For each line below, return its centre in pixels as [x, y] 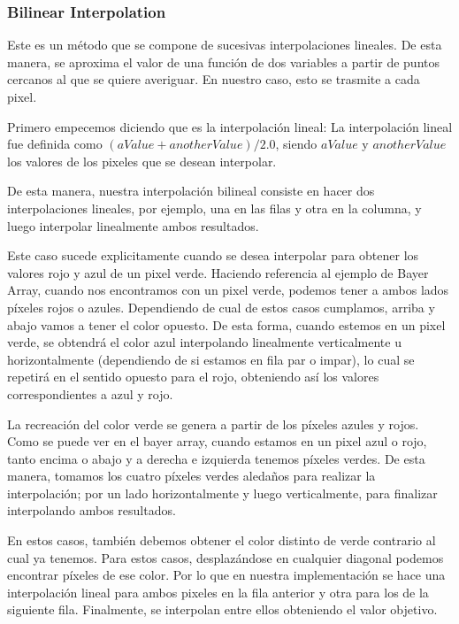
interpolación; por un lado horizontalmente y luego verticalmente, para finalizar [222, 493]
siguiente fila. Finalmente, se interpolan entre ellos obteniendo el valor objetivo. [222, 609]
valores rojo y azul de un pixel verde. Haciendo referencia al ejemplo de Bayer [218, 272]
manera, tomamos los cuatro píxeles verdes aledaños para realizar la [191, 476]
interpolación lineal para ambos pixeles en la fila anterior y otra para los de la [218, 592]
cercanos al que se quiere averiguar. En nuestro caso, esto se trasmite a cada [214, 79]
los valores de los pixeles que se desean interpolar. [142, 161]
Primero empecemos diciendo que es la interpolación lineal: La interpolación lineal [230, 126]
